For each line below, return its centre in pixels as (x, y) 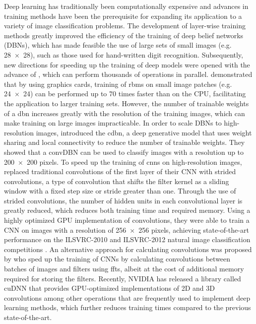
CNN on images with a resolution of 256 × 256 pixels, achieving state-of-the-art (127, 229)
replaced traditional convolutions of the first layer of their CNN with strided (120, 171)
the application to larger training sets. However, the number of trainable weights (127, 103)
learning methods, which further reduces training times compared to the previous (128, 307)
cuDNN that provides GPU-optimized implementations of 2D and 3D (109, 288)
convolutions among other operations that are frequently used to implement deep (127, 297)
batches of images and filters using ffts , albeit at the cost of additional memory (124, 269)
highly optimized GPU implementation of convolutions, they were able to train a (127, 220)
